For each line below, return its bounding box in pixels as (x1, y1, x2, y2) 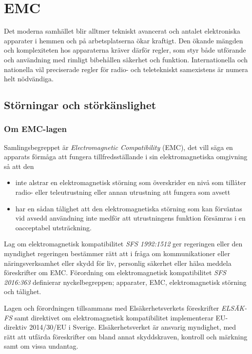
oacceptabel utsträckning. (15, 222, 92, 232)
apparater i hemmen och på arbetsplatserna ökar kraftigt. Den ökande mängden (4, 35, 243, 45)
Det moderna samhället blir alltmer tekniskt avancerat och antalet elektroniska (4, 26, 240, 36)
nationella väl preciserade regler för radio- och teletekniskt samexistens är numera (4, 64, 248, 74)
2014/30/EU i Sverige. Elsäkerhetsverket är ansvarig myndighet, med (29, 322, 236, 332)
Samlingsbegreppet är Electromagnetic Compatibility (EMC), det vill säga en (4, 142, 233, 152)
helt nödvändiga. (4, 74, 54, 84)
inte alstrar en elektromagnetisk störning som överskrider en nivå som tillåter (15, 177, 246, 187)
